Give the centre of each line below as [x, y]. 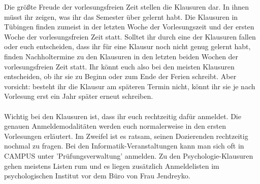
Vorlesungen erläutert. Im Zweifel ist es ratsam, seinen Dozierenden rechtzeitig [126, 136]
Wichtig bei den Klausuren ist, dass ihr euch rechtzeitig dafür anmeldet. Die [123, 116]
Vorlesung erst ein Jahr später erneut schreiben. [79, 96]
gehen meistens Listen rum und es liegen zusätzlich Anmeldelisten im [112, 165]
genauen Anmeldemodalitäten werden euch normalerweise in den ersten [115, 126]
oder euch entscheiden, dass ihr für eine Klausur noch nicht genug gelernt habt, [127, 46]
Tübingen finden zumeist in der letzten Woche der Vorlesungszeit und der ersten [129, 27]
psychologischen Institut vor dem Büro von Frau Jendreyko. [97, 176]
